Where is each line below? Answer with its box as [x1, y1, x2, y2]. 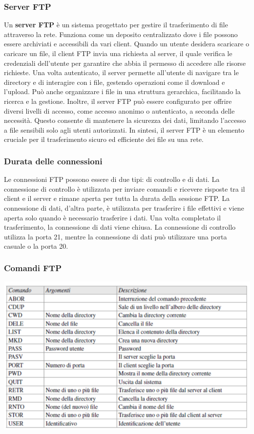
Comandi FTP [4, 261, 62, 274]
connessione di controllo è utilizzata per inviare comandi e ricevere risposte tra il [4, 183, 245, 194]
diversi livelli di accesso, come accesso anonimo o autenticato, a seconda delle [4, 105, 235, 116]
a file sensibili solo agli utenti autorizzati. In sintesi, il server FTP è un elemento [4, 124, 245, 135]
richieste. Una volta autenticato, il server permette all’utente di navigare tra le [4, 67, 239, 78]
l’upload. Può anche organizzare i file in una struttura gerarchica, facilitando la [4, 86, 241, 97]
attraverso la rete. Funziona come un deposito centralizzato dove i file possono [4, 29, 238, 39]
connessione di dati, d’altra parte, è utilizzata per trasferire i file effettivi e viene [4, 202, 244, 213]
